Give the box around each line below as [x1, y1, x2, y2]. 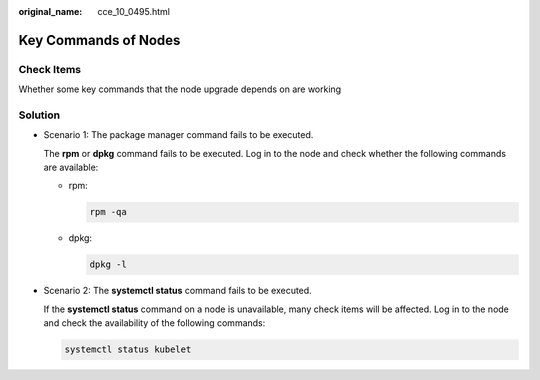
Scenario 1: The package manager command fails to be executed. [43, 129, 314, 141]
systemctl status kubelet [64, 344, 192, 355]
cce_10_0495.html [97, 6, 170, 17]
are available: [43, 161, 99, 174]
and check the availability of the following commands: [43, 317, 266, 329]
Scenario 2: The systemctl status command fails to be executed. [43, 285, 312, 297]
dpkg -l [89, 259, 127, 270]
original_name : [18, 6, 83, 17]
